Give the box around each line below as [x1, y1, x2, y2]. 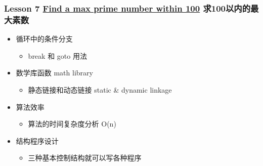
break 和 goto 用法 [28, 50, 87, 61]
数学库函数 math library [16, 67, 93, 78]
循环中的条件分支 [16, 33, 73, 44]
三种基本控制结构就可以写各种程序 [28, 152, 142, 163]
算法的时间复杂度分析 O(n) [28, 118, 116, 129]
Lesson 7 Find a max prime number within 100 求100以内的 [4, 2, 251, 14]
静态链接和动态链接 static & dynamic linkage [28, 84, 172, 95]
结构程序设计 [16, 135, 59, 146]
